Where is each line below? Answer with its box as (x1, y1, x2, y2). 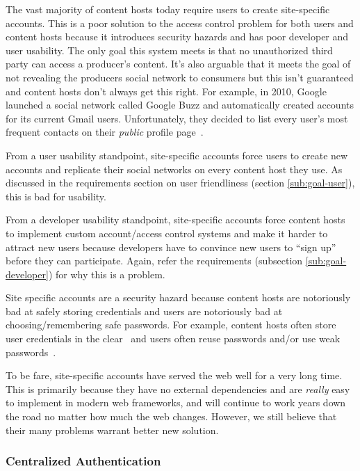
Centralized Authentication (6, 452, 161, 470)
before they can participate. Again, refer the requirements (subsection (6, 253, 303, 268)
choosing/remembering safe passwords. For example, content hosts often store (6, 317, 336, 332)
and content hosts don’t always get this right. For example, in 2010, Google (6, 83, 327, 98)
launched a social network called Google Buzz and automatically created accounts (6, 97, 354, 112)
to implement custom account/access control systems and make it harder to (6, 225, 328, 240)
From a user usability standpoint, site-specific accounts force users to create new (6, 147, 348, 162)
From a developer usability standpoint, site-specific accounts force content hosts (6, 212, 345, 227)
